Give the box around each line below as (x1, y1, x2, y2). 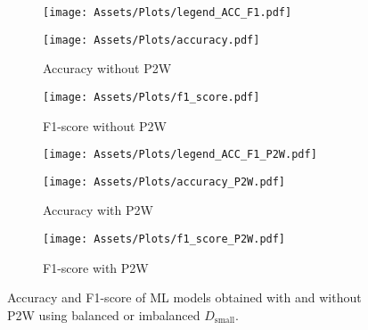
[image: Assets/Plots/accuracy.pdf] (43, 33, 260, 46)
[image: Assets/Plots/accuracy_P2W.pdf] (43, 175, 286, 188)
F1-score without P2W (43, 116, 167, 135)
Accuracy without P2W (43, 59, 172, 78)
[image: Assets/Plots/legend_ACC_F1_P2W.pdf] (43, 148, 317, 161)
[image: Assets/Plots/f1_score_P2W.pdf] (43, 233, 286, 246)
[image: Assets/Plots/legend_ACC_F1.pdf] (43, 6, 292, 19)
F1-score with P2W (43, 258, 149, 276)
